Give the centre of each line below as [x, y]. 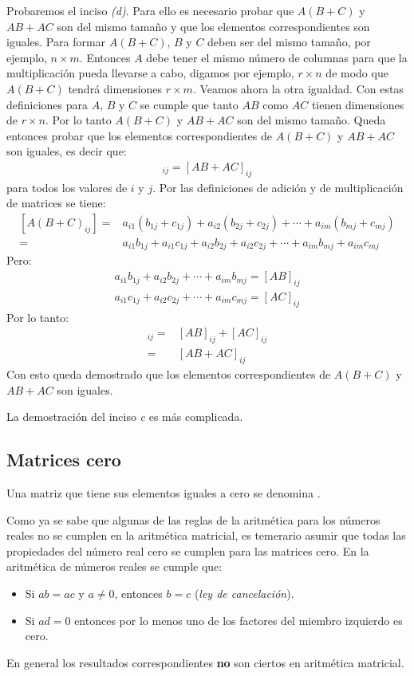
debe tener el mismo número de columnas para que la [277, 57]
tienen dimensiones [358, 104]
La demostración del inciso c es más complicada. [125, 417]
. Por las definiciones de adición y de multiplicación [278, 187]
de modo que [357, 73]
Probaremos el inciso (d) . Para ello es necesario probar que [150, 10]
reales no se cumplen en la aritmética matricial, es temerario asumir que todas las [206, 535]
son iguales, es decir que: [67, 151]
